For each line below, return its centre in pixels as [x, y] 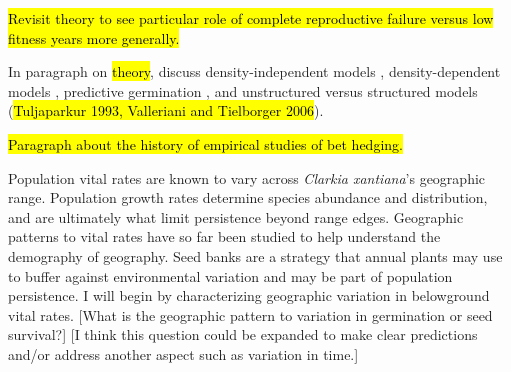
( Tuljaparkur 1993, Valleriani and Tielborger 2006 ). [166, 110]
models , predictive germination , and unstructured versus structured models [243, 90]
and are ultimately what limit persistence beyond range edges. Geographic [236, 216]
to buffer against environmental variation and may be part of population [230, 275]
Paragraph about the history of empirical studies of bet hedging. [205, 143]
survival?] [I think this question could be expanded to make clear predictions [243, 334]
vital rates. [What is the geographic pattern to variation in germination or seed [250, 314]
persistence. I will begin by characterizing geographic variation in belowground [249, 295]
